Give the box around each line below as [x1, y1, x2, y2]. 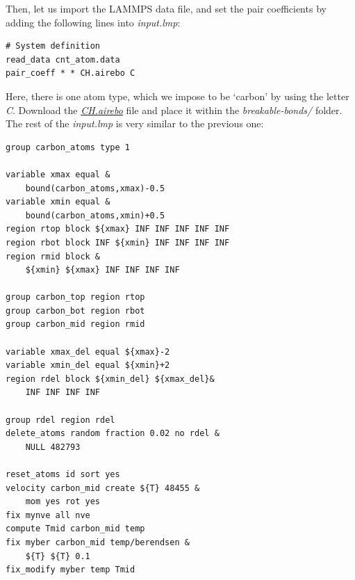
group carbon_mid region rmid [6, 319, 145, 330]
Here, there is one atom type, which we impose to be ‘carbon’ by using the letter [6, 88, 349, 103]
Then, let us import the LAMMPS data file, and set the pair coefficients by [6, 1, 327, 15]
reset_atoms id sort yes [6, 469, 120, 479]
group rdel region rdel [6, 414, 115, 425]
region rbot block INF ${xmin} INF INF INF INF [6, 237, 230, 248]
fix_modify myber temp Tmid [6, 565, 135, 575]
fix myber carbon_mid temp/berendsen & [6, 537, 190, 547]
